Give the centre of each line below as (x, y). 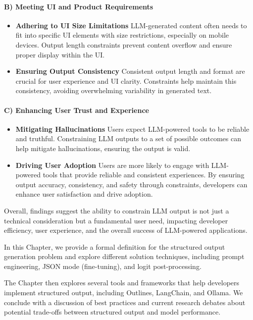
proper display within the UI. (60, 54)
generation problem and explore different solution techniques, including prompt (124, 256)
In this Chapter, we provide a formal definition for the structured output (115, 246)
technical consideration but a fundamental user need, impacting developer (116, 220)
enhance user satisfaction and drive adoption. (84, 194)
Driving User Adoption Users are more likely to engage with (112, 165)
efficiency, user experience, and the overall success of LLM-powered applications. (126, 230)
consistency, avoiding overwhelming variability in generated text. (114, 90)
